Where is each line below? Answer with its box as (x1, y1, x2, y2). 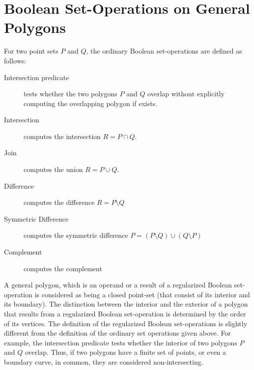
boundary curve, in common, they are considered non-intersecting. (4, 356, 203, 367)
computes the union (24, 164, 83, 174)
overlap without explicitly (147, 88, 225, 99)
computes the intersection (24, 131, 101, 141)
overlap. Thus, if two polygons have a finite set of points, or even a (25, 347, 226, 357)
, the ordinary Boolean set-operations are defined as (86, 46, 242, 56)
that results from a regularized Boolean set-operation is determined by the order (4, 309, 246, 318)
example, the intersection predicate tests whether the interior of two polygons (4, 337, 237, 347)
